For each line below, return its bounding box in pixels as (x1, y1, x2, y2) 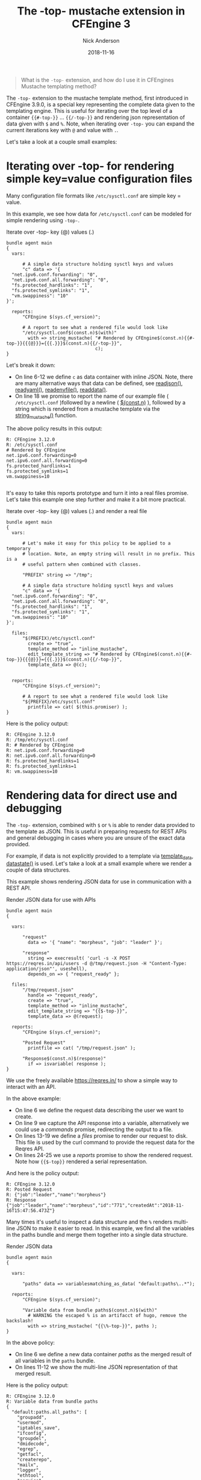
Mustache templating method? (20, 83, 97, 90)
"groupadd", (17, 1414, 47, 1421)
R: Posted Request (6, 1187, 52, 1193)
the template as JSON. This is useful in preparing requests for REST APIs (6, 828, 187, 835)
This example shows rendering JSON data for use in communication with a (6, 878, 191, 885)
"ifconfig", (17, 1431, 47, 1437)
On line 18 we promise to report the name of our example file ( (14, 392, 169, 400)
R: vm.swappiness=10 (6, 768, 58, 774)
